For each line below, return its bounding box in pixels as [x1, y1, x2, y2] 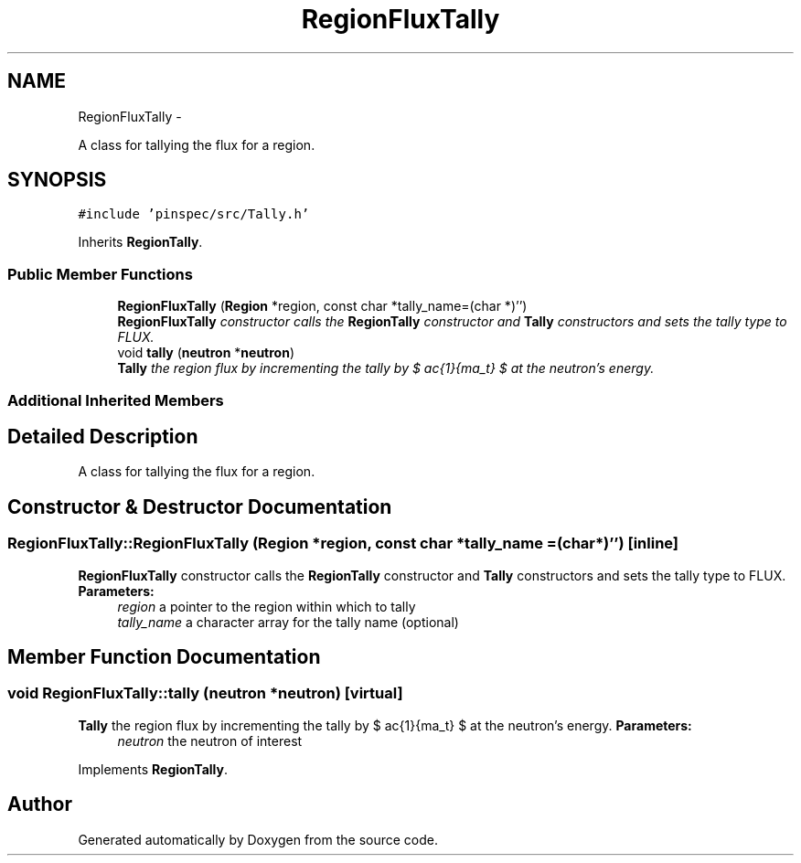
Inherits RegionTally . [78, 234, 203, 250]
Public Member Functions [7, 264, 193, 283]
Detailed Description [7, 424, 198, 448]
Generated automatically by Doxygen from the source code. [78, 831, 439, 847]
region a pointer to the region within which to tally [117, 598, 416, 614]
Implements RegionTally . [78, 761, 228, 777]
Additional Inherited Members [7, 390, 224, 410]
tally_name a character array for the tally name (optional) [117, 613, 459, 630]
